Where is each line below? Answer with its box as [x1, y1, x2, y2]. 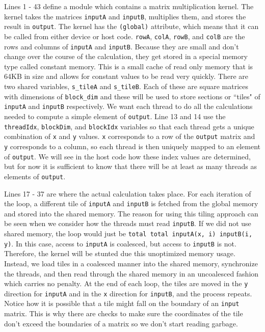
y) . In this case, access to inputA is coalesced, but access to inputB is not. [4, 238, 236, 248]
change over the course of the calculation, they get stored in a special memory [4, 51, 248, 62]
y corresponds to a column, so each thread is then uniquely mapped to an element [4, 141, 261, 151]
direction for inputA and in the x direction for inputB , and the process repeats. [4, 288, 252, 298]
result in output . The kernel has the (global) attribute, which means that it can [4, 21, 259, 32]
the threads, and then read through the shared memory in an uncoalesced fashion [4, 268, 259, 279]
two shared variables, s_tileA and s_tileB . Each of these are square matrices [4, 81, 249, 91]
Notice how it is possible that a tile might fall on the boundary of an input [4, 298, 240, 309]
